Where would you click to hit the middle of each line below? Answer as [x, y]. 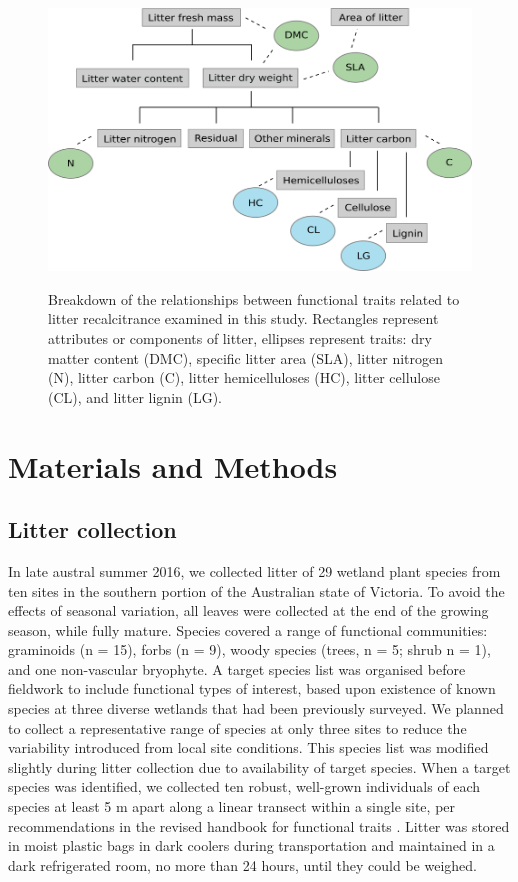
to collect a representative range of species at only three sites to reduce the [237, 727]
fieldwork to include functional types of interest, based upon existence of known [252, 688]
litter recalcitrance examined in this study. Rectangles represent [243, 318]
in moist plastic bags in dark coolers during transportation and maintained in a [251, 845]
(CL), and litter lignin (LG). [135, 396]
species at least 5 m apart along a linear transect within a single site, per [232, 806]
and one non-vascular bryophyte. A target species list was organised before [237, 668]
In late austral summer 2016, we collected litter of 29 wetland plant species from [254, 570]
